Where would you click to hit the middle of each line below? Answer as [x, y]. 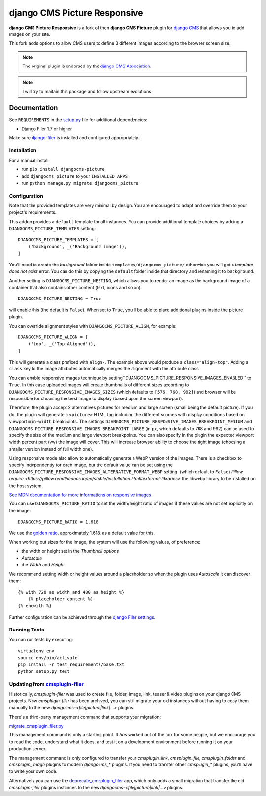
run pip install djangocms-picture [63, 169]
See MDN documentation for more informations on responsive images [80, 495]
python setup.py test [44, 672]
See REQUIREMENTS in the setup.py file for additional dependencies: [78, 119]
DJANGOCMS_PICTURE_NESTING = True [59, 299]
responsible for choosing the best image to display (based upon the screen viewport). [96, 398]
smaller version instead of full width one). [51, 449]
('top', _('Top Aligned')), [62, 344]
